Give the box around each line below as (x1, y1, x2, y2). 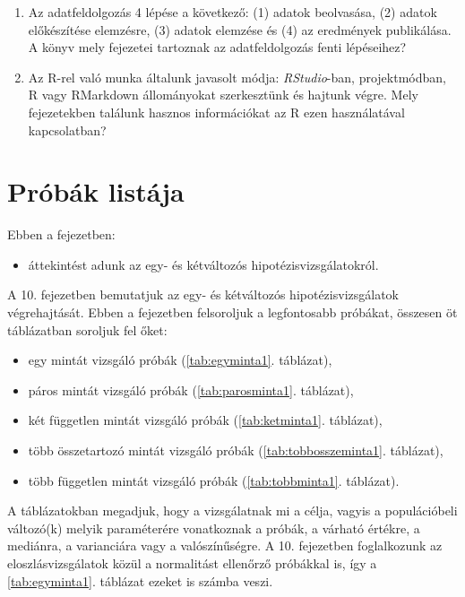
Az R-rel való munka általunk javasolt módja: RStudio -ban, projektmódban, (28, 67, 446, 86)
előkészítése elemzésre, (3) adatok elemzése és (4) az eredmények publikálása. (28, 20, 452, 39)
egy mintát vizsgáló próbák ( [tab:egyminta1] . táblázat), (28, 350, 332, 369)
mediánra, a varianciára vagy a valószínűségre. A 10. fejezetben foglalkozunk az (7, 536, 443, 555)
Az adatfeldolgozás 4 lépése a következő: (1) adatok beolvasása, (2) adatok (28, 3, 437, 21)
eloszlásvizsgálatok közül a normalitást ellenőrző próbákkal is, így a (7, 554, 377, 572)
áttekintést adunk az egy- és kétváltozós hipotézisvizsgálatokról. (28, 255, 379, 273)
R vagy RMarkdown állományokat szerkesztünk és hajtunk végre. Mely (28, 85, 418, 104)
